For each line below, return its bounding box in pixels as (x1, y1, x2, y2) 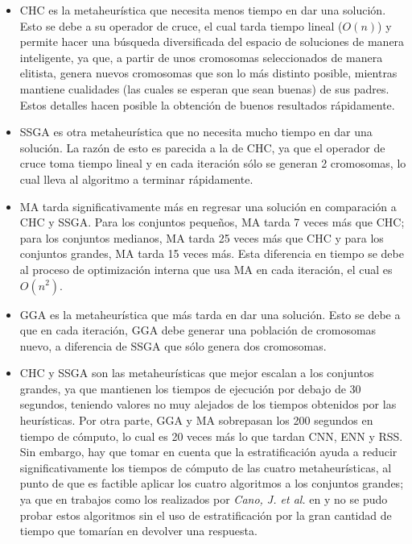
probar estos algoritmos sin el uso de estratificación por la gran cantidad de (19, 506, 392, 523)
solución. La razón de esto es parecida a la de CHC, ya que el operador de (19, 139, 385, 156)
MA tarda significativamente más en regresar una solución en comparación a (19, 197, 397, 214)
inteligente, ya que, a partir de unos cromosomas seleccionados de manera (19, 48, 383, 65)
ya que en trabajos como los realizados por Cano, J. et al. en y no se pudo (19, 491, 388, 508)
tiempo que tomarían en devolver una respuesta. (19, 522, 257, 539)
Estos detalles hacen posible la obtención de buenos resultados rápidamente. (19, 96, 395, 113)
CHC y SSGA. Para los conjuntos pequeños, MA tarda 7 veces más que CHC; (19, 214, 405, 230)
